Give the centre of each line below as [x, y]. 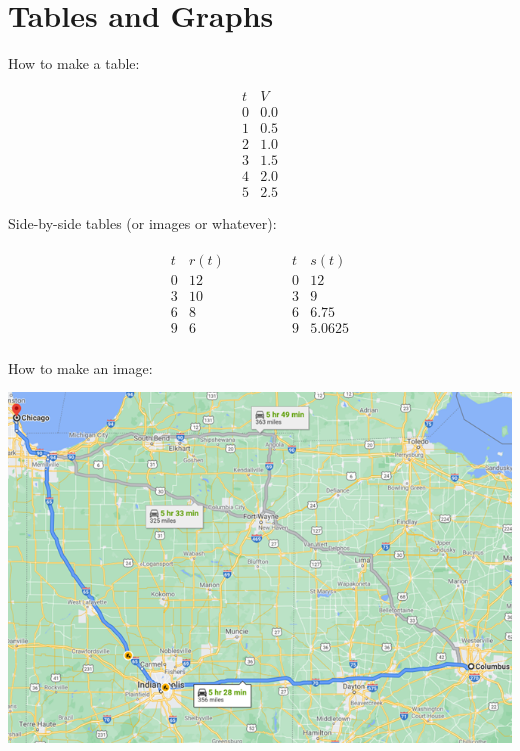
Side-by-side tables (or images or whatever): [142, 222]
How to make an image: [80, 367]
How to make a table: [74, 63]
